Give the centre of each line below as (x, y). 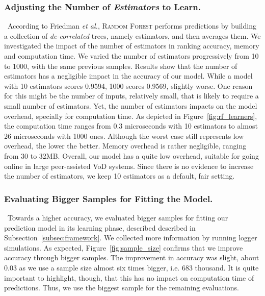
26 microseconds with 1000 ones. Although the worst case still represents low (124, 135)
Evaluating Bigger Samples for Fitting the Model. (109, 198)
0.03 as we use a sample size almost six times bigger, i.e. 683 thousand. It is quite (131, 267)
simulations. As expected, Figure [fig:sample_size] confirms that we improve (124, 247)
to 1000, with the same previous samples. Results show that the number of (121, 66)
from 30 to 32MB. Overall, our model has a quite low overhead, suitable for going (131, 155)
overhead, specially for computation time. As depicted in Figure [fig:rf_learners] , (131, 116)
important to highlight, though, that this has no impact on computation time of (129, 277)
